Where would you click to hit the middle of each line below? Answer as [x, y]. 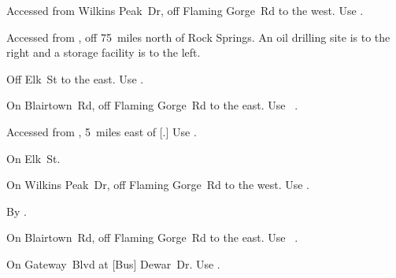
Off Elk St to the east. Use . [75, 78]
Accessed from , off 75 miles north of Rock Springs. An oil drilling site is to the [198, 37]
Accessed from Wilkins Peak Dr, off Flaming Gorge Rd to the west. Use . [185, 10]
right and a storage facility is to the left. [104, 52]
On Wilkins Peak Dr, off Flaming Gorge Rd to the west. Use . [158, 185]
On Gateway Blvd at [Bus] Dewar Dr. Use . [113, 263]
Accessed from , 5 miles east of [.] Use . [102, 131]
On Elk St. [33, 158]
